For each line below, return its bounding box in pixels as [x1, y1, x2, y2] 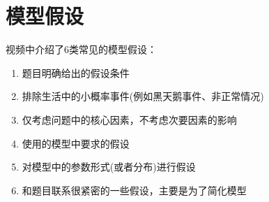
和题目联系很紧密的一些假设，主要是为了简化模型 [22, 182, 247, 197]
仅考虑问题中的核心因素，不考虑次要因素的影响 [22, 112, 237, 127]
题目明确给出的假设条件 [22, 65, 130, 80]
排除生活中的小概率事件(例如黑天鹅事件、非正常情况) [22, 89, 264, 103]
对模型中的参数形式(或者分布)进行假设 [22, 159, 196, 174]
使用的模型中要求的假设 [22, 136, 130, 150]
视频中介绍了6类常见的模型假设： [6, 42, 157, 57]
